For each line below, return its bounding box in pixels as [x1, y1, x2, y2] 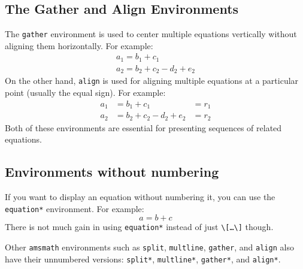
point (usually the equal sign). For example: [5, 86, 166, 99]
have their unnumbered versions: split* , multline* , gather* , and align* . [5, 252, 281, 265]
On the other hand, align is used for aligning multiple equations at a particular [5, 74, 299, 87]
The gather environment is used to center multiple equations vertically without [5, 28, 297, 40]
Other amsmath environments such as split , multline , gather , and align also [5, 240, 294, 253]
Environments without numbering [5, 162, 219, 181]
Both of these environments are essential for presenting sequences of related [5, 121, 282, 134]
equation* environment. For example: [5, 202, 144, 214]
